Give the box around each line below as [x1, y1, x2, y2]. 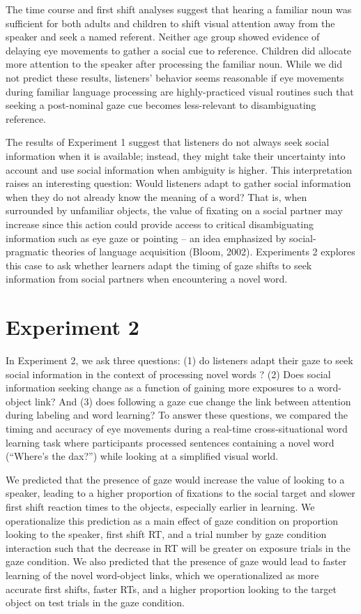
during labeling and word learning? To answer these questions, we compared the [6, 407, 348, 422]
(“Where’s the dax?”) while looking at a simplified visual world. [6, 449, 279, 463]
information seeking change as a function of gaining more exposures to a [6, 380, 314, 395]
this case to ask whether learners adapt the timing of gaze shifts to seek [6, 257, 312, 272]
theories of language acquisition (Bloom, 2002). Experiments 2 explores [52, 244, 355, 259]
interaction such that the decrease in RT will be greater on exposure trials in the [6, 540, 351, 555]
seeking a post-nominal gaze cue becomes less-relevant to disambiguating [6, 98, 316, 112]
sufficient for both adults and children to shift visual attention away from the [6, 15, 335, 30]
